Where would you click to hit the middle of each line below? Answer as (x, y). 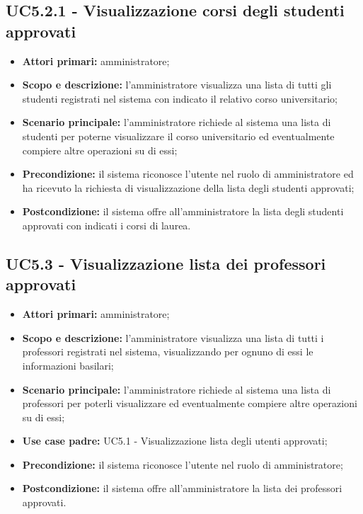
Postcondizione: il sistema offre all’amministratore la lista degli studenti (183, 211)
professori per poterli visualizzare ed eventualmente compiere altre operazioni (190, 403)
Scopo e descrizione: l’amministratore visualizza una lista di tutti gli (177, 85)
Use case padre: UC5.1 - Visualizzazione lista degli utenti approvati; (175, 441)
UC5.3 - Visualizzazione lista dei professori (166, 263)
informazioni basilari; (68, 365)
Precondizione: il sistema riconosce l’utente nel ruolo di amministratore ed (188, 174)
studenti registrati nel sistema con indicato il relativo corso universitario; (180, 98)
